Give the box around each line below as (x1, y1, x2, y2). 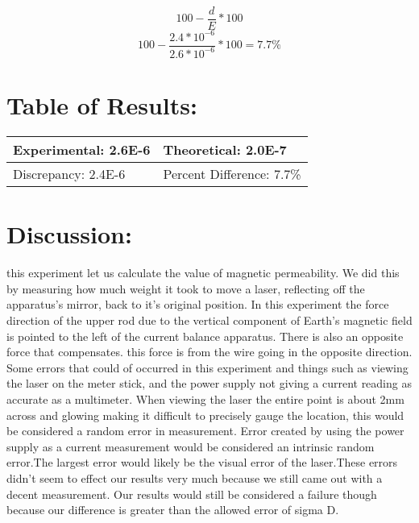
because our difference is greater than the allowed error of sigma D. (6, 501, 339, 518)
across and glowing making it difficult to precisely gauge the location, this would (6, 406, 404, 423)
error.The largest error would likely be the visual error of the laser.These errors (6, 454, 398, 471)
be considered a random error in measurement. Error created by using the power (6, 422, 404, 439)
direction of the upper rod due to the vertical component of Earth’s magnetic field (6, 312, 413, 328)
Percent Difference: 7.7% (163, 164, 301, 184)
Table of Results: (6, 89, 197, 122)
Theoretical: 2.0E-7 (163, 140, 287, 160)
